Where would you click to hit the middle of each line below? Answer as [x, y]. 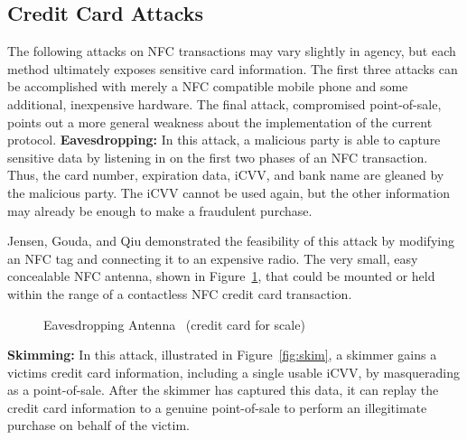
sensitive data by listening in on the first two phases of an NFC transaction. [218, 157]
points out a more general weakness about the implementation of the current [220, 122]
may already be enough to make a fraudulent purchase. [160, 210]
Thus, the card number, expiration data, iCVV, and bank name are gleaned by [226, 175]
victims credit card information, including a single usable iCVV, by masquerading [234, 372]
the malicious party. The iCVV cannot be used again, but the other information [229, 192]
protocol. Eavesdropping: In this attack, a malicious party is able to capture [224, 140]
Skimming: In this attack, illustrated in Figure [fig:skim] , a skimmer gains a [222, 355]
